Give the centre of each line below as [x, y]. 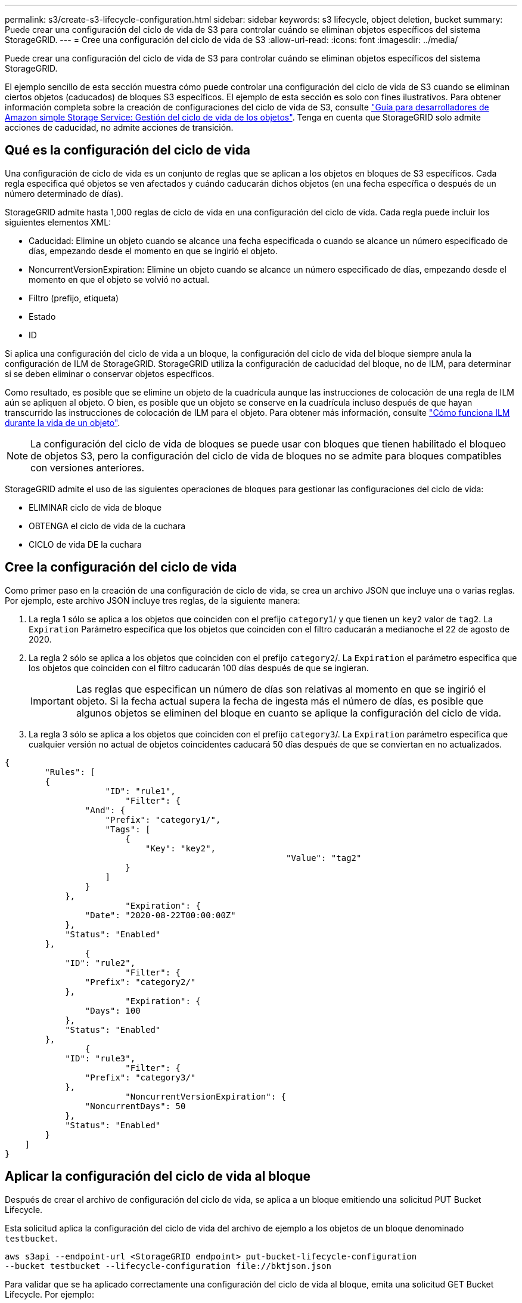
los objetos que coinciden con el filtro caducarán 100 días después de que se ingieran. [199, 668]
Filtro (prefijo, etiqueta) [74, 298]
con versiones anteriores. [88, 467]
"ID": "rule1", [140, 791]
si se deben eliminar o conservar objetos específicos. [110, 373]
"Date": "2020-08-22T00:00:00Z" [160, 915]
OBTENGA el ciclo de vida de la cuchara [107, 526]
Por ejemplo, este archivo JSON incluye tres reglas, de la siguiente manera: [153, 600]
